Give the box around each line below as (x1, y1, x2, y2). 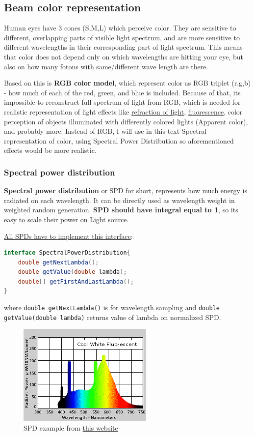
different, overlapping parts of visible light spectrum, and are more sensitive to (4, 32, 240, 42)
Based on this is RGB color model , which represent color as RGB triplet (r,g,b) (4, 78, 251, 88)
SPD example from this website (24, 422, 118, 433)
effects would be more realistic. (4, 145, 97, 155)
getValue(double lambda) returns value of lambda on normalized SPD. (4, 312, 221, 322)
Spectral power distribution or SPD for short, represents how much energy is (4, 185, 248, 196)
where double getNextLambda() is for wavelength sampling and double (4, 302, 220, 313)
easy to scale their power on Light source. (4, 214, 129, 224)
